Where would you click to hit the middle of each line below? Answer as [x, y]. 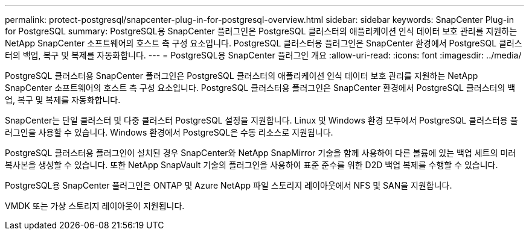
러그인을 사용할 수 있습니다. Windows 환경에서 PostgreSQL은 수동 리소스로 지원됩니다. [169, 132]
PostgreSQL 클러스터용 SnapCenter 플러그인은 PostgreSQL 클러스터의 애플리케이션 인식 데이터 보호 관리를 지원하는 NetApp [242, 76]
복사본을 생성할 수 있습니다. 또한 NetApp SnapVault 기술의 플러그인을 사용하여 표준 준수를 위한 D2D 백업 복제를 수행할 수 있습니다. [252, 165]
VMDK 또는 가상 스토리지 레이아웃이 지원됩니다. [95, 206]
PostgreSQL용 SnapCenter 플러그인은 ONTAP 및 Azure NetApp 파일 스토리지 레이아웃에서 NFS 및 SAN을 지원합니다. [229, 185]
